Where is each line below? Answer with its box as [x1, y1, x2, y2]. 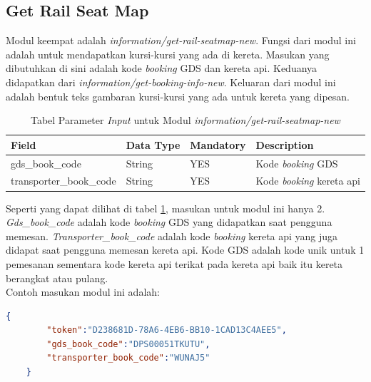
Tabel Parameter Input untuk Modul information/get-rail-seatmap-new [30, 113, 340, 128]
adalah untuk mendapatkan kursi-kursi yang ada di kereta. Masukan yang [6, 46, 330, 61]
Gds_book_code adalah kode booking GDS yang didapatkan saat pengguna [6, 215, 332, 229]
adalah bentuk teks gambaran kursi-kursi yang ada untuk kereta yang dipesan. [6, 88, 350, 103]
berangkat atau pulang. [6, 270, 108, 285]
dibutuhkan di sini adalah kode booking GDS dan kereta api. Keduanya [6, 61, 317, 76]
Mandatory [190, 137, 246, 152]
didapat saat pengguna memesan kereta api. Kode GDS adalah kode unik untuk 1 [6, 242, 365, 257]
